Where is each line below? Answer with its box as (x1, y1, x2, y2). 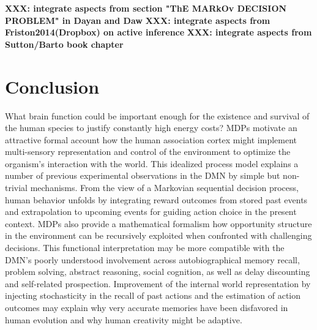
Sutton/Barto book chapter (5, 37, 124, 50)
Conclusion (5, 73, 100, 99)
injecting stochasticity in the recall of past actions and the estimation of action (5, 289, 301, 302)
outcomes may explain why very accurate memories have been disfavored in (5, 301, 288, 313)
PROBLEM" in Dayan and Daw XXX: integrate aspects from (5, 13, 270, 26)
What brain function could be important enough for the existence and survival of (5, 109, 310, 122)
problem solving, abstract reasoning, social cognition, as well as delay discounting (5, 265, 310, 278)
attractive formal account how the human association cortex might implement (5, 133, 297, 146)
